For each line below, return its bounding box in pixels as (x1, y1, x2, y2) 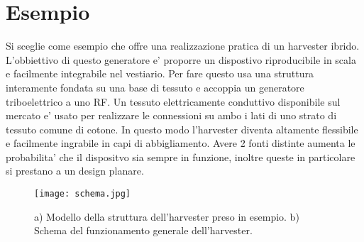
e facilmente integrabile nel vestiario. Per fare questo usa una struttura (6, 66, 314, 81)
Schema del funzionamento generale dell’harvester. (34, 223, 253, 238)
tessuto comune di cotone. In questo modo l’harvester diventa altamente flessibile (6, 121, 358, 136)
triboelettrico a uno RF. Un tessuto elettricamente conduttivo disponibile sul (6, 94, 341, 109)
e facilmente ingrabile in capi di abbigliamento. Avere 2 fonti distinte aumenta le (6, 136, 355, 150)
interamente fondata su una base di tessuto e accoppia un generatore (6, 79, 304, 94)
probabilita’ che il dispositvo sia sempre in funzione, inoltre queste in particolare (6, 149, 355, 164)
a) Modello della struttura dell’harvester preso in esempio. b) (34, 209, 299, 224)
